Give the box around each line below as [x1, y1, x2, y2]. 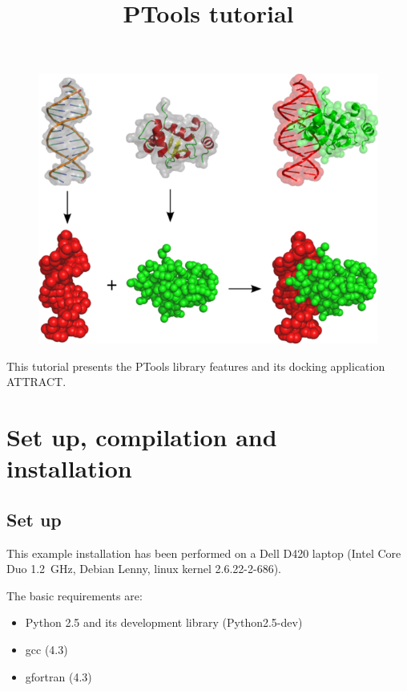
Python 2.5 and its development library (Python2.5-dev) [25, 614, 303, 631]
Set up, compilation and [6, 421, 277, 453]
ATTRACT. [6, 373, 66, 390]
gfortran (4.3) [25, 668, 92, 685]
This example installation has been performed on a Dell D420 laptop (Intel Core [6, 544, 401, 561]
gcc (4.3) [25, 640, 68, 657]
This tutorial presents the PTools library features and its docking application [6, 357, 385, 374]
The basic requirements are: [6, 587, 143, 604]
